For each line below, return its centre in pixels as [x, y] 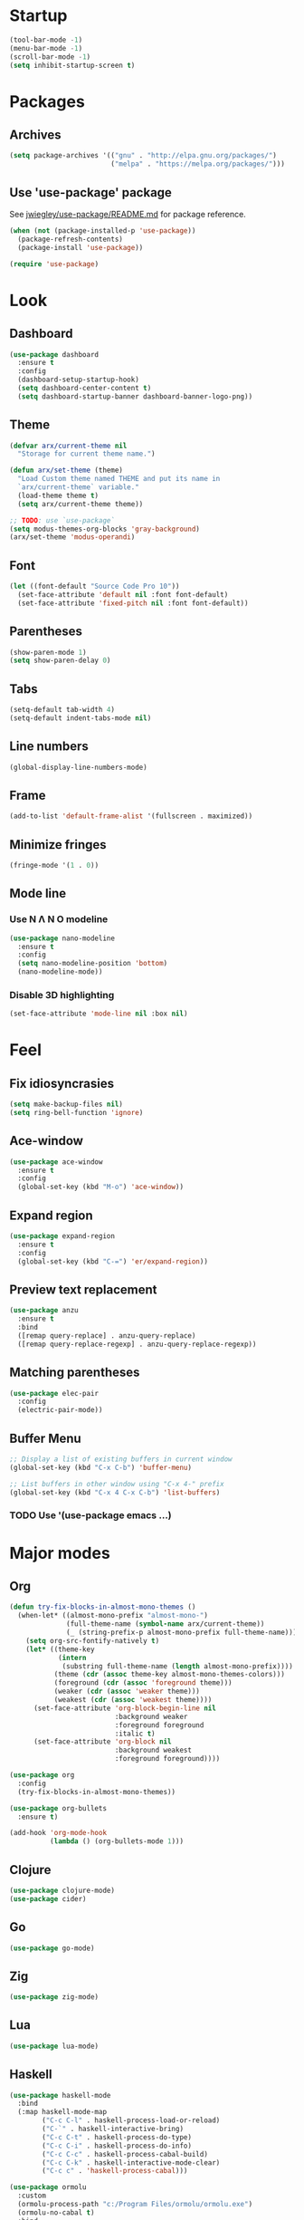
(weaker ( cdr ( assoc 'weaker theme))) [127, 1691]
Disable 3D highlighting [62, 995]
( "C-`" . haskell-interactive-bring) [113, 2129]
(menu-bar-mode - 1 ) [46, 48]
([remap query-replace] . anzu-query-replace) [107, 1336]
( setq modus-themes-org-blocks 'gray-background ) [105, 529]
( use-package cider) [48, 1898]
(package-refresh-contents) [71, 239]
